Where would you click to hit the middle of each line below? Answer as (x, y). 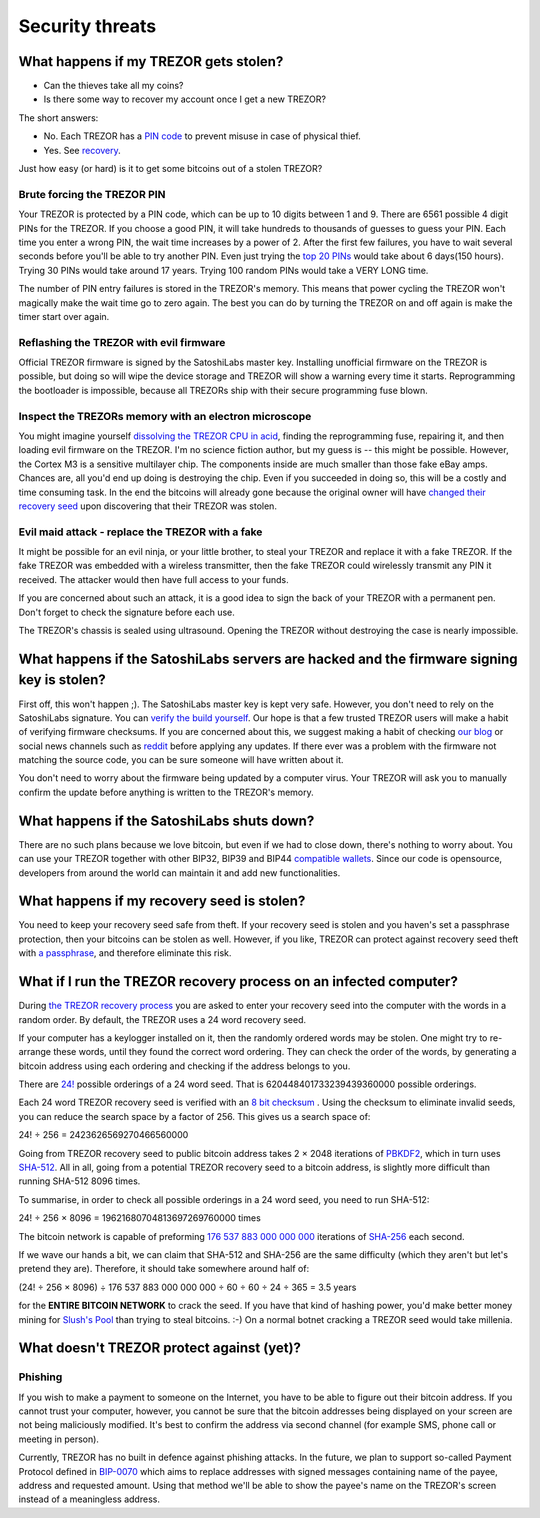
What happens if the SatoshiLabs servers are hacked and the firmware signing (268, 658)
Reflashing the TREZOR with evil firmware (122, 342)
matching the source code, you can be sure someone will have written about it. (181, 760)
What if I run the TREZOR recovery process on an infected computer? (238, 981)
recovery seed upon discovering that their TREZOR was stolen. (147, 506)
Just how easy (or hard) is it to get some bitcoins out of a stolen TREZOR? (170, 169)
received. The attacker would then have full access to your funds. (153, 579)
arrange (35, 1052)
